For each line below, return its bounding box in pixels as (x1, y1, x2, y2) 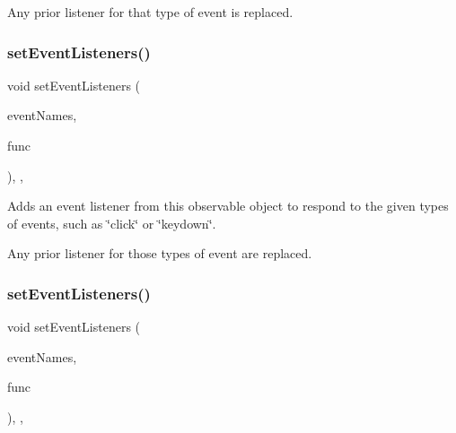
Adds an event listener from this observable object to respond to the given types (7, 196, 449, 215)
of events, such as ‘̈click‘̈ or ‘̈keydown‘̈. (7, 213, 216, 232)
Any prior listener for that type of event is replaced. (7, 3, 294, 21)
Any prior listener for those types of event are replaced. (7, 244, 312, 263)
